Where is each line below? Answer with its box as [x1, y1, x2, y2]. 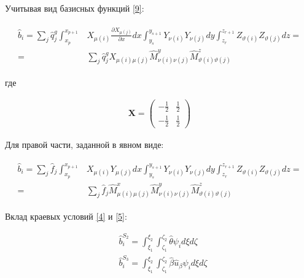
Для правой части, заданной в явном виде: [5, 137, 164, 150]
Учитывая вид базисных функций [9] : [5, 2, 144, 14]
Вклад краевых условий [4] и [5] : [5, 210, 127, 223]
